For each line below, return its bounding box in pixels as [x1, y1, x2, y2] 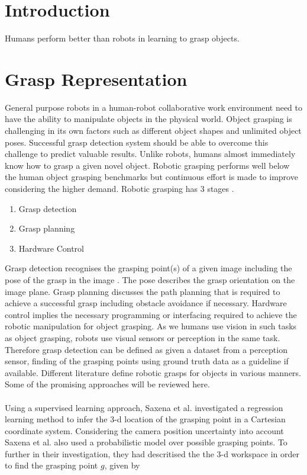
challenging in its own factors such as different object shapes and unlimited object [5, 124, 302, 137]
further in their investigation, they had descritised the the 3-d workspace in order [5, 447, 299, 460]
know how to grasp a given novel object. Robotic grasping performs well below [5, 159, 290, 171]
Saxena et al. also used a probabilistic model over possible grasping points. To [5, 436, 287, 448]
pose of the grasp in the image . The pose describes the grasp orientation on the [5, 273, 295, 285]
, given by [104, 459, 140, 471]
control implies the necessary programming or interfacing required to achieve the [5, 308, 297, 320]
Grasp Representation [5, 66, 188, 91]
